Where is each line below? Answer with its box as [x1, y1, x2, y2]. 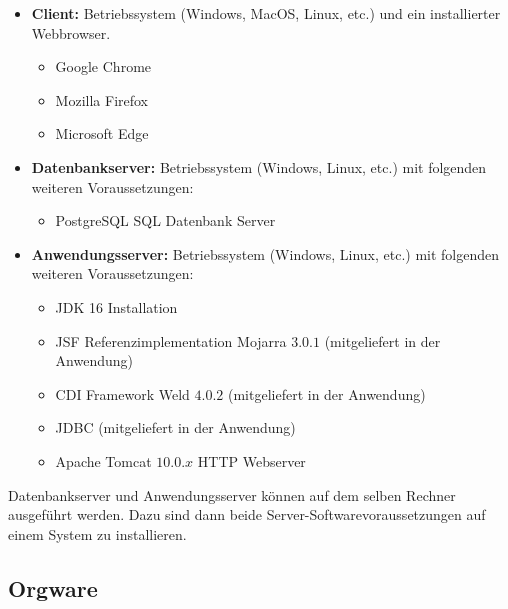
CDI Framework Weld [55, 383, 190, 404]
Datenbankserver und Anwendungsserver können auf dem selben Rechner [8, 484, 456, 505]
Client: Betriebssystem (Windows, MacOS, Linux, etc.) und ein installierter [31, 3, 501, 23]
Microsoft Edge [55, 123, 149, 144]
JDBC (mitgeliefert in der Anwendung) [55, 417, 296, 438]
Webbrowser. [31, 22, 111, 43]
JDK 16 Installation [55, 296, 178, 317]
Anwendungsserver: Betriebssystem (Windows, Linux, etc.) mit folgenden [31, 243, 500, 264]
